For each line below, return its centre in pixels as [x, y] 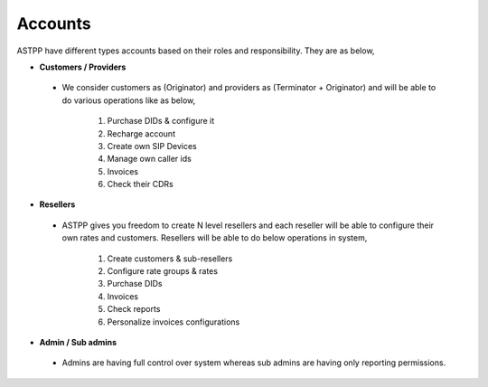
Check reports [134, 309]
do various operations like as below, [129, 100]
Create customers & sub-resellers [170, 259]
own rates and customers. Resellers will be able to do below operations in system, [215, 238]
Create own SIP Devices [152, 146]
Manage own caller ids [149, 159]
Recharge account [141, 133]
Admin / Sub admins [78, 342]
